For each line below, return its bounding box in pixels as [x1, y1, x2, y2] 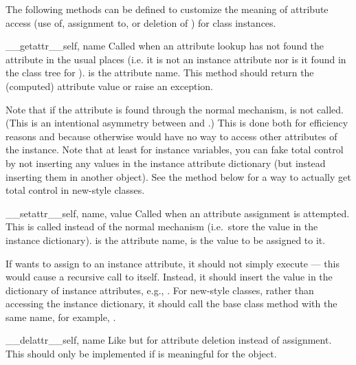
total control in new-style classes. [5, 183, 145, 197]
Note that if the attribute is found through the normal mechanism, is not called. [5, 102, 344, 116]
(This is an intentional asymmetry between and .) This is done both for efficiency [5, 115, 348, 130]
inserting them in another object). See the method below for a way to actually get [5, 169, 351, 184]
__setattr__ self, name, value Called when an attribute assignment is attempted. [5, 206, 350, 220]
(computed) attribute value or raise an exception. [5, 78, 213, 93]
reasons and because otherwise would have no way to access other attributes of [5, 129, 337, 143]
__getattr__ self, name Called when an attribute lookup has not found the [5, 38, 324, 53]
